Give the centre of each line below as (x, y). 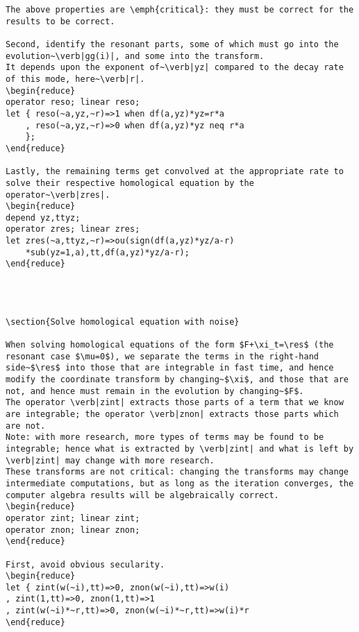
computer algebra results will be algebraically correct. (142, 495)
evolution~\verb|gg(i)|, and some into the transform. (135, 56)
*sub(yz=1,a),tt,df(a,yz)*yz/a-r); (107, 252)
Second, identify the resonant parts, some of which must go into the (172, 44)
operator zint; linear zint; (73, 518)
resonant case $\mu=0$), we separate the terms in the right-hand (162, 356)
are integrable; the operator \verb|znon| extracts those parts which (172, 414)
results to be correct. (60, 21)
